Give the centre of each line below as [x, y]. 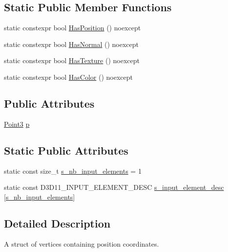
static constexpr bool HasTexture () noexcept [72, 60]
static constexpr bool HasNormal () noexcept [72, 44]
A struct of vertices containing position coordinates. [82, 243]
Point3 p [17, 124]
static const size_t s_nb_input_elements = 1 [73, 171]
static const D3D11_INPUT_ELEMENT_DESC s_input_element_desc [114, 187]
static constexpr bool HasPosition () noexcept [73, 28]
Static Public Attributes [66, 150]
